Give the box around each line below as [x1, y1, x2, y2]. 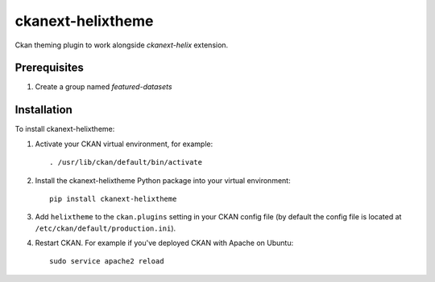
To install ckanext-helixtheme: [14, 125, 115, 134]
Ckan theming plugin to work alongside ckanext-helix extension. [14, 40, 229, 50]
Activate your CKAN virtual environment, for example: [35, 139, 213, 149]
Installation [14, 103, 72, 116]
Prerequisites [14, 61, 84, 75]
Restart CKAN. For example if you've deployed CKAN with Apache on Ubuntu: [35, 238, 294, 248]
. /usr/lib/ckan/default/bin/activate [49, 157, 203, 167]
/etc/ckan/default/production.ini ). [35, 223, 176, 233]
